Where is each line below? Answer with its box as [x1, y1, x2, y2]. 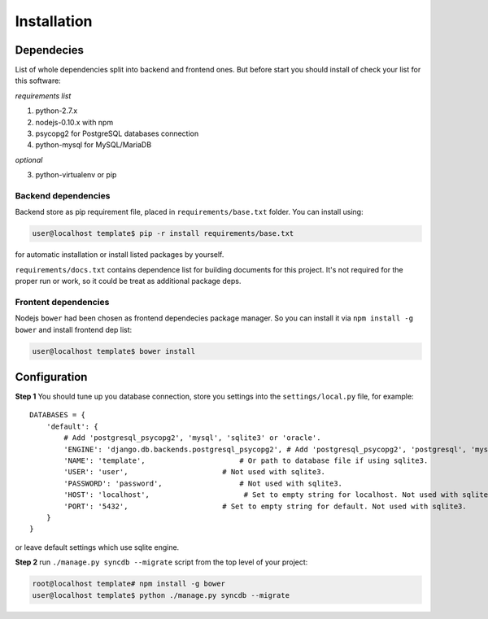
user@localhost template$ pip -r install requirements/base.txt [32, 229, 294, 238]
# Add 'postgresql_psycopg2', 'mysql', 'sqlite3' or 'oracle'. [63, 434, 321, 442]
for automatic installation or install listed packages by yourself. [15, 250, 224, 259]
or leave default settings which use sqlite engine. [15, 542, 180, 552]
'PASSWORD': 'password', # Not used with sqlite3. [63, 478, 343, 488]
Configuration [15, 370, 88, 384]
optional [15, 155, 43, 164]
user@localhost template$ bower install [32, 347, 195, 355]
